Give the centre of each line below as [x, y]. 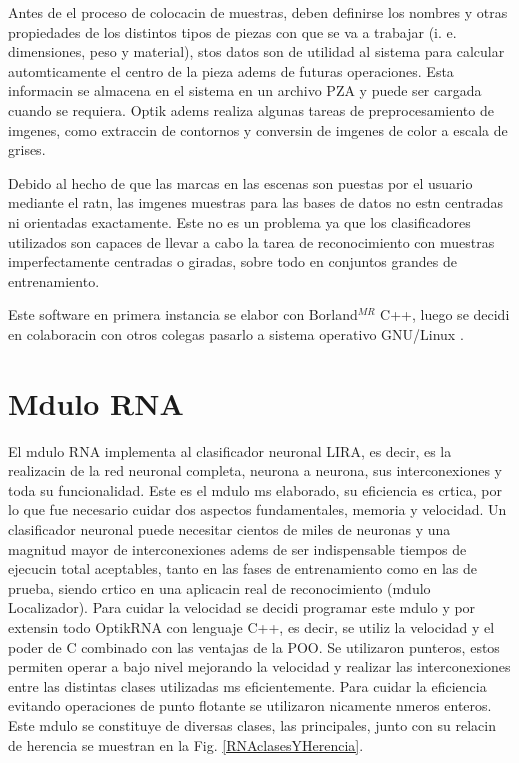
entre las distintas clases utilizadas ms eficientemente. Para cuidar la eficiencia [247, 685]
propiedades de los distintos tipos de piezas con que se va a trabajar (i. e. [232, 31]
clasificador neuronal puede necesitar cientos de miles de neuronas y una [229, 529]
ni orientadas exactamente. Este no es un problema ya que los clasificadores [239, 221]
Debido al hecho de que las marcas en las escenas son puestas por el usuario [240, 182]
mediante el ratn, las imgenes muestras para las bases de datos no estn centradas [256, 202]
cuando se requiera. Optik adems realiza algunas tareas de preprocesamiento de [251, 109]
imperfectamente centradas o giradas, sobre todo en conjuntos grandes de [232, 261]
